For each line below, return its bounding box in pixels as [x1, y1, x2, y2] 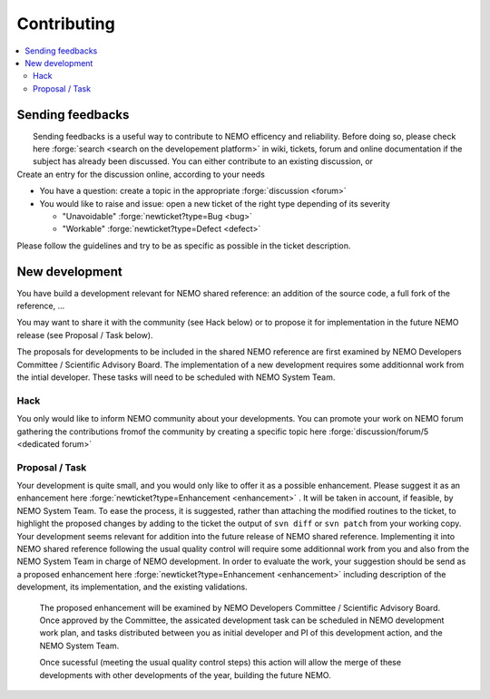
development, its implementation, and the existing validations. [16, 581, 249, 593]
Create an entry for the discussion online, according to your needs [16, 169, 265, 180]
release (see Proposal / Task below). [16, 329, 153, 340]
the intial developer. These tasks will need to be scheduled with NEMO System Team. [16, 372, 336, 383]
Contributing [16, 14, 115, 34]
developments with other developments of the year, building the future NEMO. [39, 669, 331, 680]
